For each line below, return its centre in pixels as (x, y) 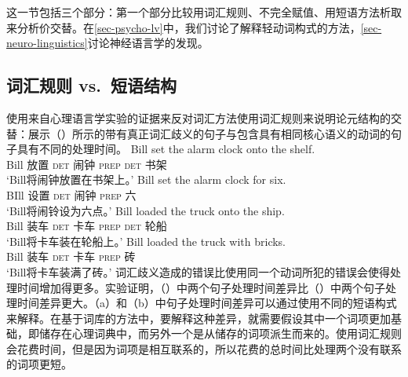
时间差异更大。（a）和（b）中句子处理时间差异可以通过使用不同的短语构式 (207, 303)
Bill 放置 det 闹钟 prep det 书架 (87, 164)
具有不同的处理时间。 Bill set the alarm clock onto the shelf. (166, 149)
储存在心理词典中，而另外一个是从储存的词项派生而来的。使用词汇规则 (220, 333)
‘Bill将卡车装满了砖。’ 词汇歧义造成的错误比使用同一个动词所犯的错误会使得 (199, 271)
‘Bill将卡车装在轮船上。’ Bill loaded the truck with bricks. (146, 241)
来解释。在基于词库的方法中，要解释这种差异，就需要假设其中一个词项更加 (199, 318)
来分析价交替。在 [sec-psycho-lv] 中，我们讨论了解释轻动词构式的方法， (184, 27)
